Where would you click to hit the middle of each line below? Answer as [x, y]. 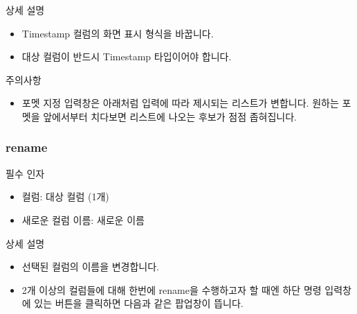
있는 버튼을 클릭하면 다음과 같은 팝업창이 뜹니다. [139, 303]
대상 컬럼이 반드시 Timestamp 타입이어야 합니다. [127, 56]
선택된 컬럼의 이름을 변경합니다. [90, 267]
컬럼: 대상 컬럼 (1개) [65, 197]
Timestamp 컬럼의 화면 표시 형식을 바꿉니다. [118, 33]
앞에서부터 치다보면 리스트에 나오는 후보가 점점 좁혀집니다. [170, 116]
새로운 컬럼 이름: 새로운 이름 [83, 219]
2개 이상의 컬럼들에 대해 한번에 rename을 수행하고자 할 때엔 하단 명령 [172, 289]
